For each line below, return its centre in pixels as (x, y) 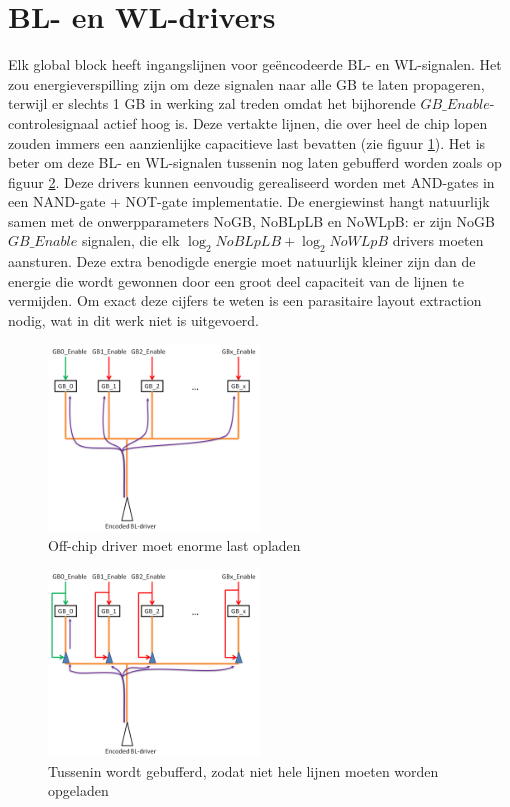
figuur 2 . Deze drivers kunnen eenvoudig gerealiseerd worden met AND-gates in (251, 181)
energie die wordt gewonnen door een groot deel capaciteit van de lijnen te (236, 280)
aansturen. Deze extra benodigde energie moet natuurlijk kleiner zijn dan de (242, 261)
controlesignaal (53, 122)
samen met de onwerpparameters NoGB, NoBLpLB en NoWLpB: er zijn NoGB (251, 220)
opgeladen (78, 790)
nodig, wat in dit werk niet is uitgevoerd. (134, 320)
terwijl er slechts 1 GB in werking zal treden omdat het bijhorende (212, 103)
